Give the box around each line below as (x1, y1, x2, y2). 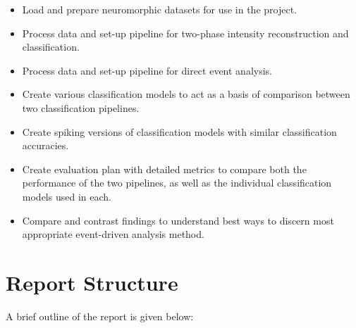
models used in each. (22, 189, 111, 203)
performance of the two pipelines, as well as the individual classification (22, 175, 332, 190)
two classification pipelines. (22, 100, 140, 115)
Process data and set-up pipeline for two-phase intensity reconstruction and (22, 25, 349, 40)
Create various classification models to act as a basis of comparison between (22, 87, 350, 101)
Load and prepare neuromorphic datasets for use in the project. (22, 2, 297, 16)
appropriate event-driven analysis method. (22, 227, 204, 241)
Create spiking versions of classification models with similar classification (22, 124, 337, 139)
